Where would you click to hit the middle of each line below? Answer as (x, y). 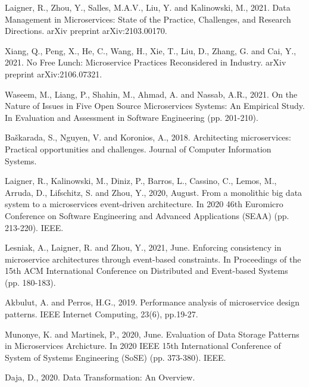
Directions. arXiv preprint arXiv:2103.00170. (86, 31)
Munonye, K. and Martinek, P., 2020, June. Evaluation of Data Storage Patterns (152, 334)
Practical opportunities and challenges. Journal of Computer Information (138, 149)
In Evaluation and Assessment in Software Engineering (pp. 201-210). (132, 117)
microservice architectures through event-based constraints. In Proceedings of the (153, 259)
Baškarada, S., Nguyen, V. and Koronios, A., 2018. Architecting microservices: (148, 137)
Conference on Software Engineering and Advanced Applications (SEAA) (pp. (147, 215)
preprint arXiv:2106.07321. (54, 74)
